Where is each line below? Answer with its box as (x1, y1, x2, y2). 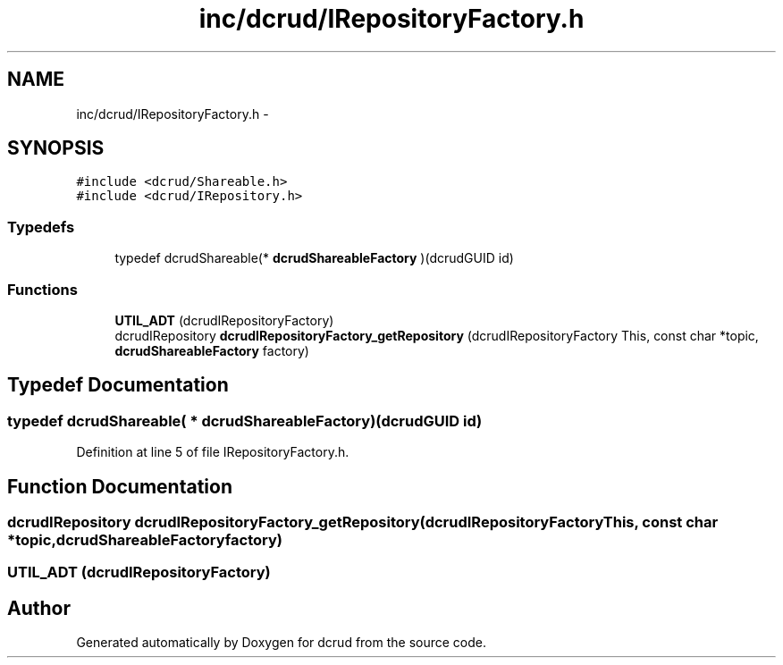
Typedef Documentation (7, 374, 229, 397)
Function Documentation (7, 475, 232, 498)
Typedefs (7, 217, 75, 236)
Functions (7, 280, 78, 299)
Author (7, 596, 71, 619)
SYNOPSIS (7, 137, 105, 160)
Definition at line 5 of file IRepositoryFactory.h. (76, 444, 349, 460)
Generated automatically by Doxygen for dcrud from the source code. (76, 635, 487, 651)
